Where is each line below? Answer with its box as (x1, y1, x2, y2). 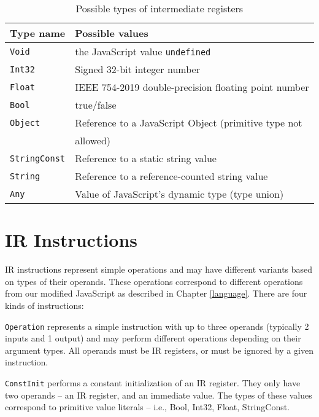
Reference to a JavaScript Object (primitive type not (75, 115, 302, 130)
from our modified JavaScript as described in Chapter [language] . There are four (5, 287, 307, 300)
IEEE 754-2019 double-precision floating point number (75, 80, 309, 94)
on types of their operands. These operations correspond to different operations (5, 275, 303, 287)
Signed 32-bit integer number (75, 62, 200, 76)
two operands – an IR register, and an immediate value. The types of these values (5, 388, 312, 401)
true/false (75, 98, 117, 112)
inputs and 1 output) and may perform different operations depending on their (5, 332, 301, 345)
